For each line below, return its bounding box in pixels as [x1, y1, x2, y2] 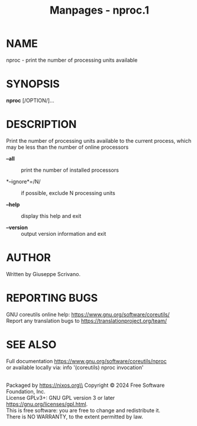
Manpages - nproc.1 [49, 4, 150, 17]
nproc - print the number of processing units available [6, 56, 138, 63]
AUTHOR [6, 251, 51, 264]
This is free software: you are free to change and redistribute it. [6, 406, 161, 414]
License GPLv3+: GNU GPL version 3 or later [6, 394, 115, 401]
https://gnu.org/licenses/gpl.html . [6, 401, 88, 408]
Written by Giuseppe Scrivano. [6, 270, 81, 277]
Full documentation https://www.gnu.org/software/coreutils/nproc [6, 357, 167, 364]
